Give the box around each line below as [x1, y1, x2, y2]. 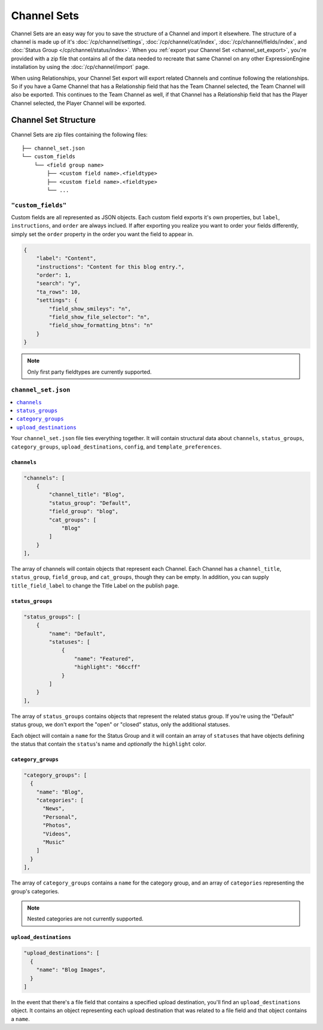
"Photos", [42, 822, 72, 829]
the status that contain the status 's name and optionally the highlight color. [11, 740, 206, 747]
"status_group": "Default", [48, 499, 132, 506]
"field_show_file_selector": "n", [48, 313, 150, 320]
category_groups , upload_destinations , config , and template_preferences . [11, 443, 222, 450]
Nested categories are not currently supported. [27, 915, 144, 922]
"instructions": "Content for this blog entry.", [36, 263, 185, 270]
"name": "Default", [48, 630, 106, 637]
